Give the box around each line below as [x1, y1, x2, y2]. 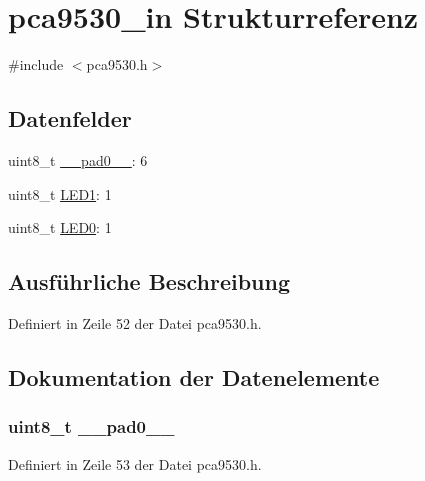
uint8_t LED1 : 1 [8, 183, 112, 204]
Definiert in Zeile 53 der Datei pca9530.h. [8, 453, 262, 474]
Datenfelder [8, 103, 132, 134]
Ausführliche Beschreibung [8, 266, 290, 297]
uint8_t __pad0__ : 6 [8, 149, 148, 170]
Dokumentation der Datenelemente [8, 361, 380, 392]
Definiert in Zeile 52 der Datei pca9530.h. [8, 312, 262, 333]
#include [8, 54, 64, 75]
